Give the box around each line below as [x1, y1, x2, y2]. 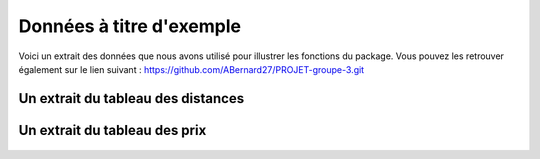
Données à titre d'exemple [18, 15, 242, 37]
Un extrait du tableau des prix [18, 121, 207, 139]
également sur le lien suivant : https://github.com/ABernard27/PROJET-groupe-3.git [18, 63, 365, 75]
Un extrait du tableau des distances [18, 90, 245, 107]
